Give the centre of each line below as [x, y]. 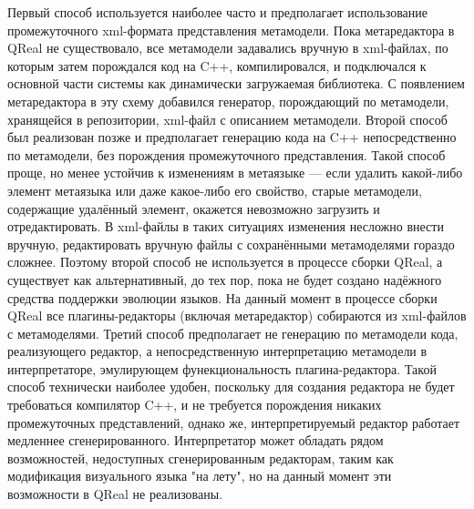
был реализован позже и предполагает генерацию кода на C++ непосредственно [232, 137]
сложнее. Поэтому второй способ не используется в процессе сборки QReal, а [225, 262]
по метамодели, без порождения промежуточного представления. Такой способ [227, 154]
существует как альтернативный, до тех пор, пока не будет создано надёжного [225, 279]
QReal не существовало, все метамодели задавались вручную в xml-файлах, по [228, 48]
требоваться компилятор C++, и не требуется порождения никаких [195, 405]
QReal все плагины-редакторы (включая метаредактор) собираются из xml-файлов [237, 316]
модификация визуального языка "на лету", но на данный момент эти [200, 476]
